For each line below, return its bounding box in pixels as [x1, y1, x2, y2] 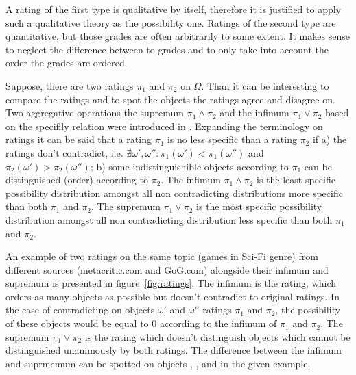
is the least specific [257, 172, 335, 187]
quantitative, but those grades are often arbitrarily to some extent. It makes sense [5, 29, 350, 43]
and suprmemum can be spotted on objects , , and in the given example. [5, 356, 311, 370]
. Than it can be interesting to [201, 78, 329, 92]
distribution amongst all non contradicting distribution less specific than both [5, 212, 333, 227]
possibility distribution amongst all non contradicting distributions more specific [5, 185, 343, 200]
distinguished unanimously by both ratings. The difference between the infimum [5, 343, 342, 357]
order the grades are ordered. [5, 55, 128, 70]
